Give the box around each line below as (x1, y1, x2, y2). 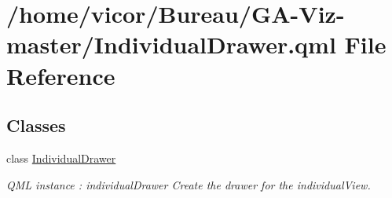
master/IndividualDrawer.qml (6, 28, 336, 60)
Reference (6, 59, 115, 91)
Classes (6, 113, 66, 137)
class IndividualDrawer (6, 149, 116, 166)
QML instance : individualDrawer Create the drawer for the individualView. (6, 176, 371, 192)
